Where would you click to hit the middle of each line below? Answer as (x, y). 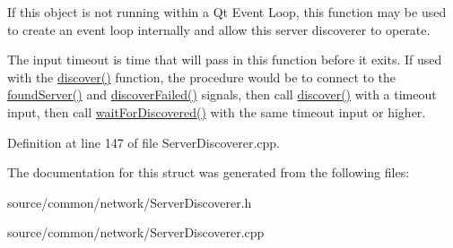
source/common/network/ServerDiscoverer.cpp (136, 232)
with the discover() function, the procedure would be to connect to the (202, 77)
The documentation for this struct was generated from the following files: (209, 172)
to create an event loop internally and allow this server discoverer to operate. (219, 29)
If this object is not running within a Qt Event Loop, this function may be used (227, 12)
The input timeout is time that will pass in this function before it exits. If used (225, 60)
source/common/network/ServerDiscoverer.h (130, 202)
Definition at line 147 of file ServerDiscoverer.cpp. (144, 142)
